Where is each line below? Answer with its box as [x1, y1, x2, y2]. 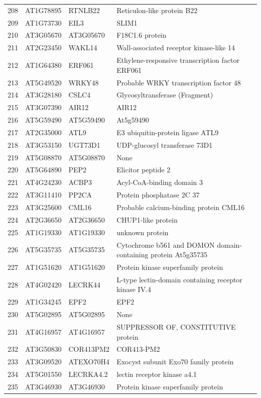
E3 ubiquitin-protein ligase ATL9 [116, 127, 219, 137]
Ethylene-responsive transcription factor [116, 55, 239, 65]
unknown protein [116, 227, 169, 237]
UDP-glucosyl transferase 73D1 [116, 139, 213, 150]
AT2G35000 [25, 127, 62, 137]
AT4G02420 [25, 279, 62, 289]
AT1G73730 [25, 17, 62, 28]
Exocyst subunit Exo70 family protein [116, 356, 234, 367]
